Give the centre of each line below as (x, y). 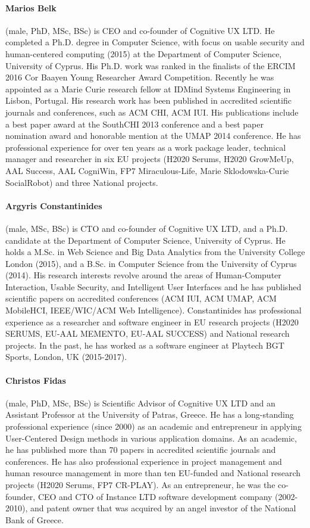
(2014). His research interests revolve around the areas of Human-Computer (143, 275)
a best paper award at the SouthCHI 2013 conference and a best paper (134, 124)
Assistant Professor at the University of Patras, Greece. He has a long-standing (150, 414)
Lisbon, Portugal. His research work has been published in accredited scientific (148, 100)
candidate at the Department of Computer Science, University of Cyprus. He (145, 240)
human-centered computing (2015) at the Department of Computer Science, (144, 53)
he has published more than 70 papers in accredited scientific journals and (141, 450)
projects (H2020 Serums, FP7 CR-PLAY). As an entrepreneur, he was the (140, 484)
